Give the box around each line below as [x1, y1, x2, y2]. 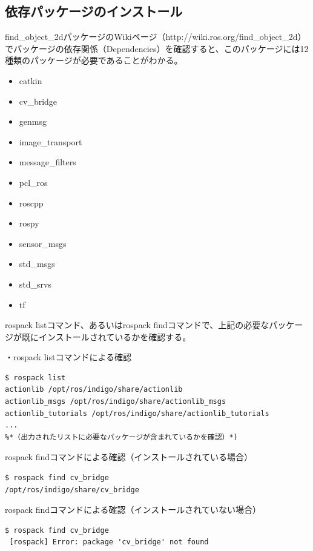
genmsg [19, 115, 47, 128]
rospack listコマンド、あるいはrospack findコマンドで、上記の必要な [5, 318, 269, 331]
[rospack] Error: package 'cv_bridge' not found [9, 538, 209, 547]
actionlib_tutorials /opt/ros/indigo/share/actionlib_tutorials [5, 409, 269, 418]
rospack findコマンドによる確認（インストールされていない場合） [5, 503, 261, 516]
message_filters [19, 156, 76, 168]
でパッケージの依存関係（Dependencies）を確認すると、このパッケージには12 [5, 42, 309, 54]
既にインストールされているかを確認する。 [21, 330, 191, 343]
